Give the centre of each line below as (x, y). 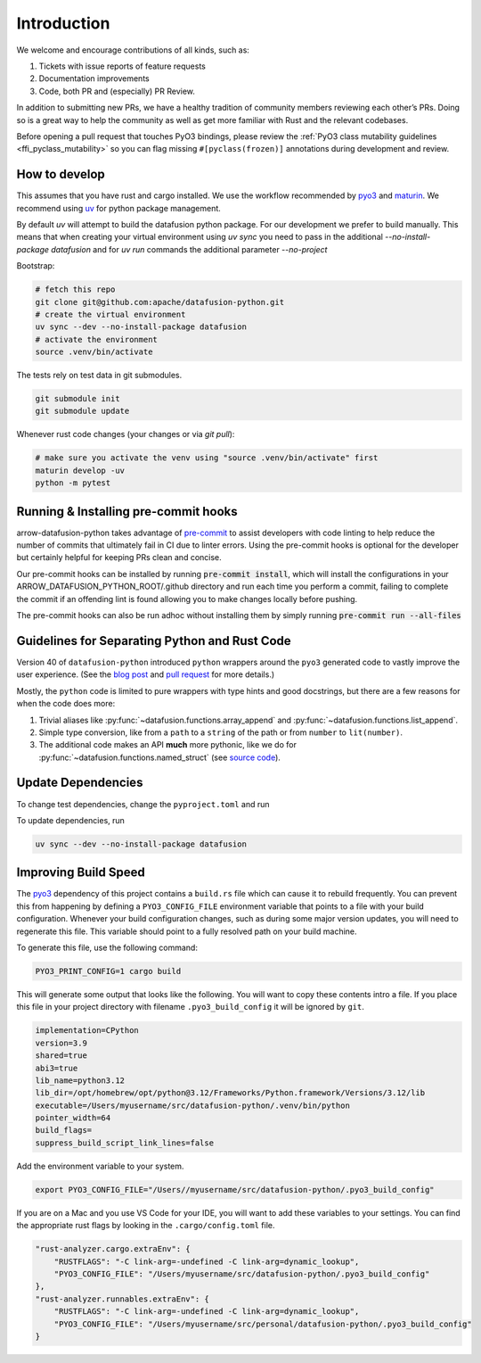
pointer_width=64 (73, 1118)
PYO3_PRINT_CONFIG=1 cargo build (108, 971)
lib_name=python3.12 (80, 1080)
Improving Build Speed (81, 873)
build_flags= (64, 1130)
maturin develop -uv (80, 470)
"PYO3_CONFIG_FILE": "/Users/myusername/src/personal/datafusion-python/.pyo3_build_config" (263, 1324)
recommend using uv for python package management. (119, 208)
